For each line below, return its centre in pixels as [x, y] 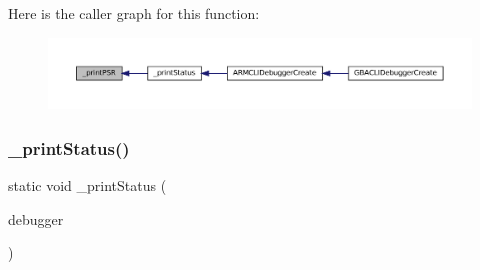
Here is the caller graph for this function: [134, 13]
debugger [36, 218]
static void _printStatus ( [87, 185]
